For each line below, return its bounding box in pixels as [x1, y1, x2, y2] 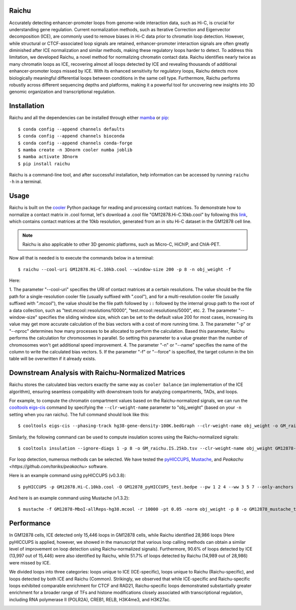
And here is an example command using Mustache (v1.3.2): [9, 495, 130, 501]
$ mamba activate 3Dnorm [18, 154, 78, 160]
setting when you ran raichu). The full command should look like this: [9, 411, 149, 417]
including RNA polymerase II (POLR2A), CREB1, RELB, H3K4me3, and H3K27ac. [9, 596, 171, 603]
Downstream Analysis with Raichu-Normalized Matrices [9, 369, 185, 377]
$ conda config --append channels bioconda [18, 133, 125, 139]
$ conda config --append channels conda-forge [18, 140, 133, 146]
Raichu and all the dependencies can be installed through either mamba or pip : [9, 115, 170, 121]
